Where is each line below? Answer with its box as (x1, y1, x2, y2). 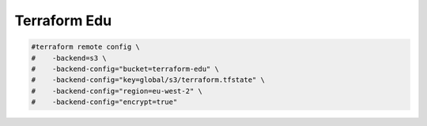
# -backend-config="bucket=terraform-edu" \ (31, 64, 219, 73)
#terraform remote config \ (31, 43, 140, 51)
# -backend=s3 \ (31, 54, 107, 62)
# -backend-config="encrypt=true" (31, 98, 178, 106)
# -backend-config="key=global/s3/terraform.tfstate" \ (31, 76, 265, 84)
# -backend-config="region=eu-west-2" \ (31, 87, 203, 95)
